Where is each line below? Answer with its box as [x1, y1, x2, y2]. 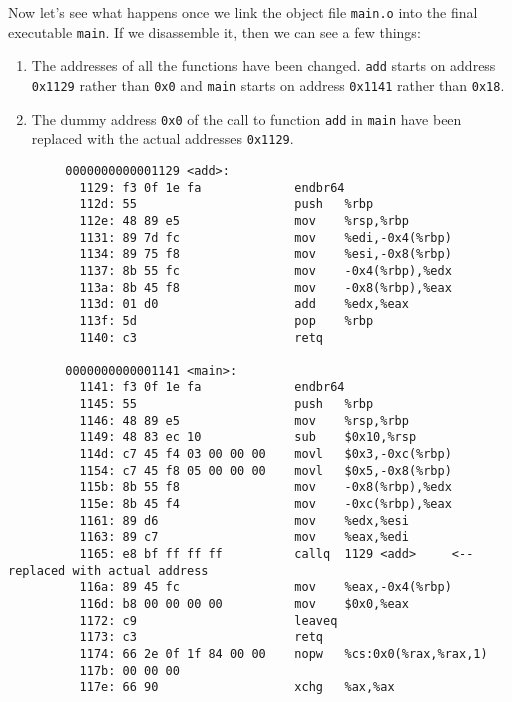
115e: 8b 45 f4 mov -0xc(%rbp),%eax [79, 497, 452, 512]
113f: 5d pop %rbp [79, 313, 374, 328]
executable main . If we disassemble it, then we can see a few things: [8, 21, 421, 42]
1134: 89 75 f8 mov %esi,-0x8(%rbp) [79, 247, 452, 262]
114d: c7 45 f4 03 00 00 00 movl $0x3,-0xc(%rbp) [79, 447, 452, 462]
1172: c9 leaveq [79, 613, 338, 628]
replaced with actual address [8, 563, 209, 578]
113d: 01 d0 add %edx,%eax [79, 297, 409, 312]
